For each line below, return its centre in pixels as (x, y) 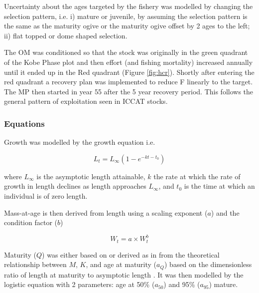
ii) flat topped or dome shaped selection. (66, 35)
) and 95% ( (182, 284)
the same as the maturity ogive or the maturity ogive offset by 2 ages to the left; (127, 26)
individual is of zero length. (46, 195)
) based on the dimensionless (208, 264)
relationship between (35, 264)
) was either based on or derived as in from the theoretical (131, 254)
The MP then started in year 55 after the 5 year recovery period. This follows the (129, 91)
